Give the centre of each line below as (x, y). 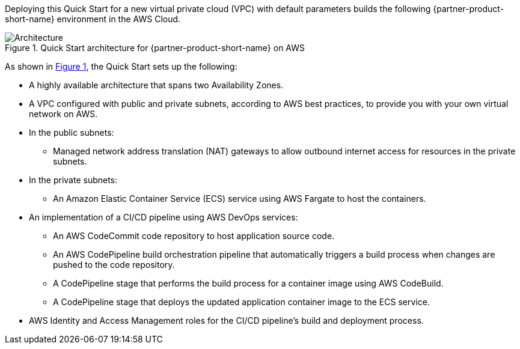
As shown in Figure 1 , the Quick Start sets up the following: (121, 66)
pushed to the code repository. (114, 265)
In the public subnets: (72, 132)
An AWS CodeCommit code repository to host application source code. (194, 236)
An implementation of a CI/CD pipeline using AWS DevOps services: (164, 217)
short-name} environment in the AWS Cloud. (93, 19)
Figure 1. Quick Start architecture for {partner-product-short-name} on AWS (155, 48)
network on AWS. (63, 114)
